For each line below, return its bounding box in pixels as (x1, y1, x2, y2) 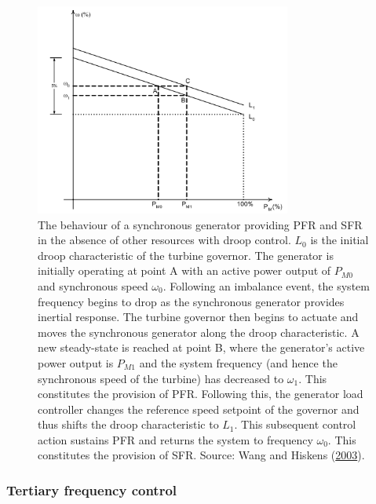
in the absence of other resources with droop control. (38, 232, 291, 248)
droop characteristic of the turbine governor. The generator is (38, 247, 334, 263)
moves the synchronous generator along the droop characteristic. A (38, 323, 360, 340)
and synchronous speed (38, 277, 148, 294)
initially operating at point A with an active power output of (38, 262, 331, 279)
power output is (38, 354, 114, 371)
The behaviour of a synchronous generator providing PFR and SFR (38, 216, 363, 232)
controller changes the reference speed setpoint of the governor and (38, 400, 360, 417)
